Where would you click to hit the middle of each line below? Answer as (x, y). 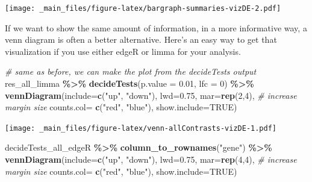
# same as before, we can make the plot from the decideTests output (131, 71)
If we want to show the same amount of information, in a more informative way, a (156, 27)
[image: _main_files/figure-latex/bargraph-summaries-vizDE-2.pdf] (143, 8)
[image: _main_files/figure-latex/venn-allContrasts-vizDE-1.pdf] (141, 128)
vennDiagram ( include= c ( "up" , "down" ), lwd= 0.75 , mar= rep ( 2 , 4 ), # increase (151, 95)
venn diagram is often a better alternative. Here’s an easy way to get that (141, 39)
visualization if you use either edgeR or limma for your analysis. (123, 51)
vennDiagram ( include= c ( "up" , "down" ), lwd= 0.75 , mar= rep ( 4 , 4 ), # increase (151, 159)
